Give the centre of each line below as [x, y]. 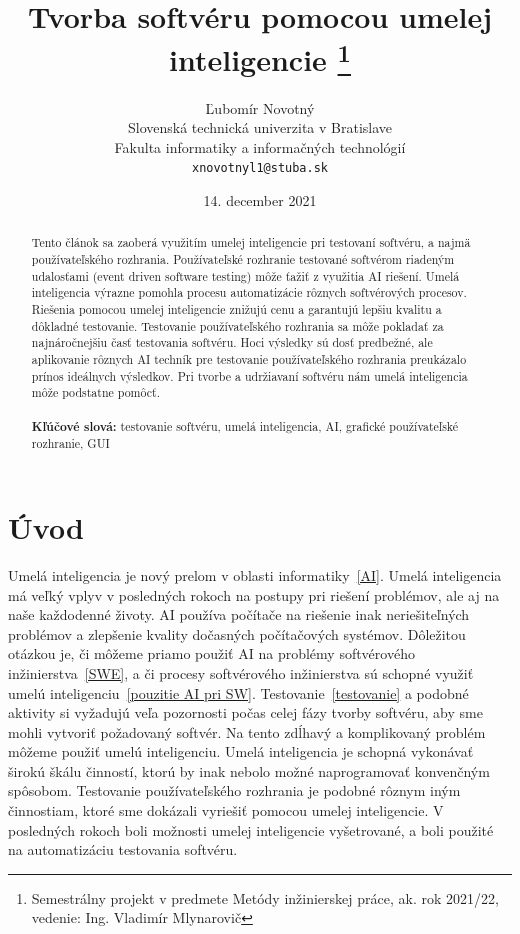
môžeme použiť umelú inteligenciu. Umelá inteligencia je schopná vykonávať [241, 751]
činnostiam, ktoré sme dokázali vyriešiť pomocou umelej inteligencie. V [226, 810]
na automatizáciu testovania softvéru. [123, 849]
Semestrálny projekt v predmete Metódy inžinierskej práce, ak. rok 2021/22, [265, 897]
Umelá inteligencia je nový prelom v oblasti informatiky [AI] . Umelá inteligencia [255, 574]
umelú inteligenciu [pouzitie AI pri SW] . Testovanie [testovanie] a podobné [238, 692]
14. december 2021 [260, 200]
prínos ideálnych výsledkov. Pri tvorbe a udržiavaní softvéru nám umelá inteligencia [249, 375]
